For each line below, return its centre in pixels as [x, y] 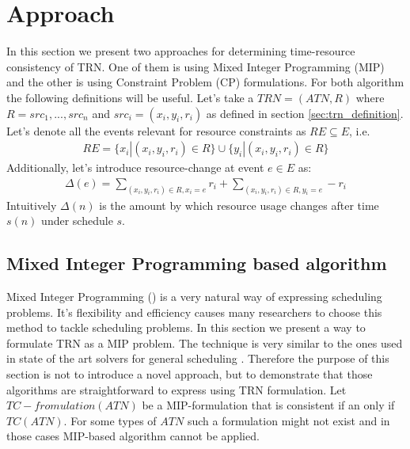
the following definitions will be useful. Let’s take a [130, 97]
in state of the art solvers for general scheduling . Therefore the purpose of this [198, 358]
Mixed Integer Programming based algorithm [197, 263]
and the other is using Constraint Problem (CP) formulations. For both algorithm [205, 82]
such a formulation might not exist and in [289, 420]
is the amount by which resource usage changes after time [239, 205]
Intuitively [32, 205]
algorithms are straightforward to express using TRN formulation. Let [177, 389]
